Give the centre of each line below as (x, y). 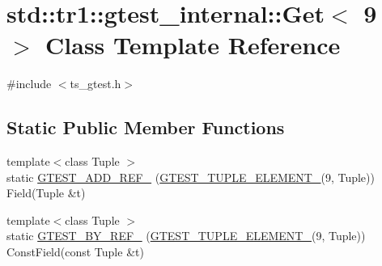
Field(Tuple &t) (46, 193)
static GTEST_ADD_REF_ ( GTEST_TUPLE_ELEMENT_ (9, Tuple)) (191, 177)
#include (29, 84)
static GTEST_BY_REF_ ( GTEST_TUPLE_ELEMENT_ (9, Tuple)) (186, 236)
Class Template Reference (193, 45)
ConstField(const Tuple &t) (75, 252)
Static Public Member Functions (146, 127)
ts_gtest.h (95, 84)
